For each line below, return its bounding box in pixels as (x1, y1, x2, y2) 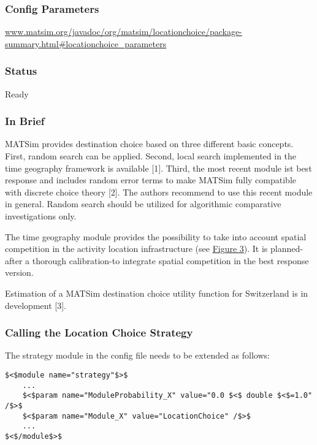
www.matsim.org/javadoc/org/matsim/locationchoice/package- (5, 25, 242, 38)
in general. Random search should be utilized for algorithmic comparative (5, 197, 281, 210)
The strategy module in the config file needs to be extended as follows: (5, 349, 270, 362)
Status (5, 63, 37, 78)
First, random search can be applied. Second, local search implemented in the (5, 150, 297, 162)
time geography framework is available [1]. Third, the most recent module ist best (5, 161, 312, 174)
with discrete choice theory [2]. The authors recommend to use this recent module (5, 185, 313, 198)
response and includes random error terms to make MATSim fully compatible (5, 173, 296, 186)
